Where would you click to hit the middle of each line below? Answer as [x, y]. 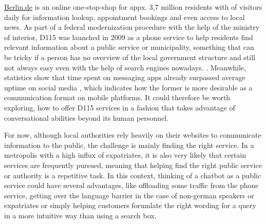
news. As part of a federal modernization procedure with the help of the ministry [132, 27]
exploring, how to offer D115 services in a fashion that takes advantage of [120, 107]
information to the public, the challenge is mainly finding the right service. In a [129, 145]
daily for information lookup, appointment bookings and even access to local [125, 17]
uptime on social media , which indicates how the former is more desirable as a [128, 87]
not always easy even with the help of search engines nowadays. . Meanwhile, [125, 67]
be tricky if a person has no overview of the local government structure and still [130, 57]
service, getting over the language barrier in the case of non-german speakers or [129, 195]
